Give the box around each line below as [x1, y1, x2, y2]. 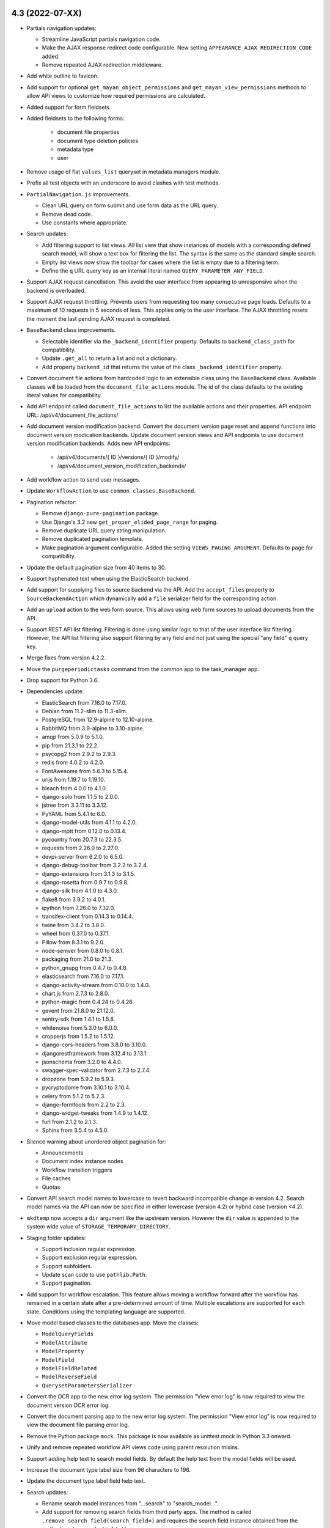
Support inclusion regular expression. [42, 1245, 137, 1252]
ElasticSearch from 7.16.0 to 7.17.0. [42, 699, 127, 706]
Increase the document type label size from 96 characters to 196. [26, 1466, 191, 1473]
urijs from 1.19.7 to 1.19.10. [42, 776, 106, 784]
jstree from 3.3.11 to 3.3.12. [42, 801, 108, 809]
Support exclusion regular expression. [42, 1254, 137, 1262]
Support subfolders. [42, 1262, 93, 1269]
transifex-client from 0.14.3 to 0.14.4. [42, 913, 134, 920]
